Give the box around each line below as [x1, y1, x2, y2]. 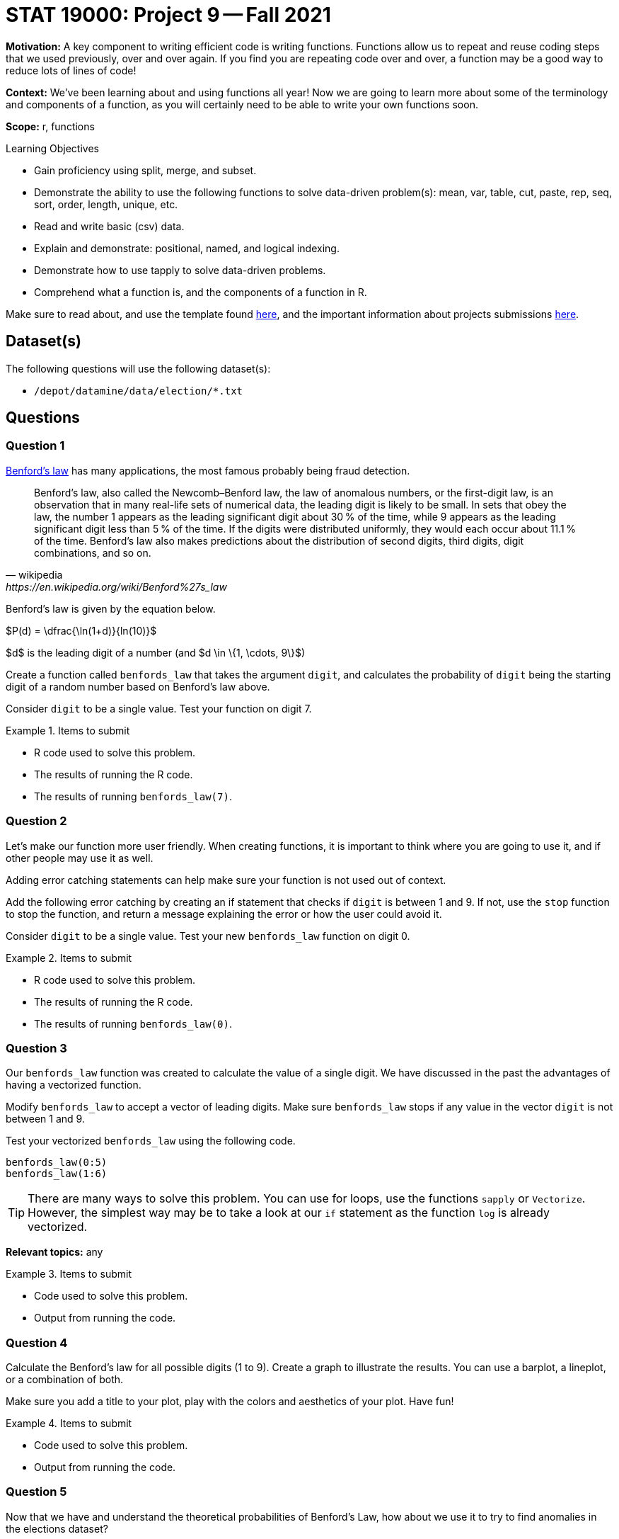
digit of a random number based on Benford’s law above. [6, 680, 270, 693]
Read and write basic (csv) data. [34, 220, 185, 232]
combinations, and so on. [34, 546, 151, 559]
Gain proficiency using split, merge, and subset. [34, 164, 257, 176]
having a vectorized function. [6, 1079, 141, 1091]
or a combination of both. [6, 1373, 124, 1386]
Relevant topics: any [6, 1246, 103, 1259]
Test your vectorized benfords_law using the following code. [6, 1135, 296, 1147]
